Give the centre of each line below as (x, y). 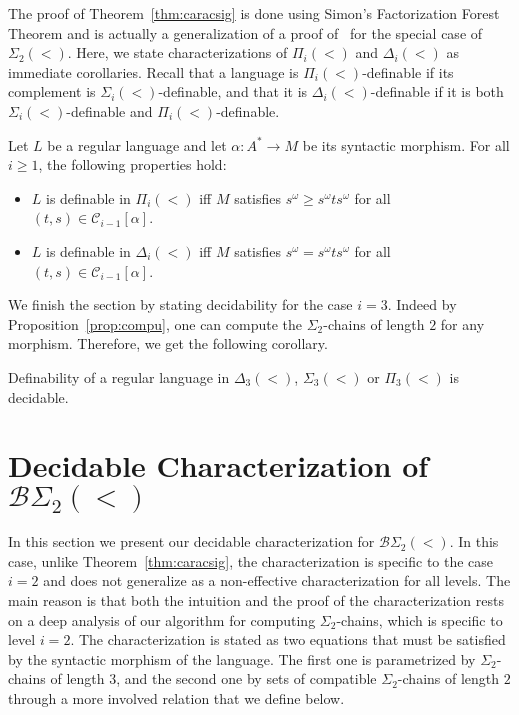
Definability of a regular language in (119, 376)
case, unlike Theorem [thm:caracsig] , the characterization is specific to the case (251, 560)
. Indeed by (422, 304)
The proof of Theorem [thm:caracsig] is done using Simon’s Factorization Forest (254, 13)
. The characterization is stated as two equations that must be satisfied (288, 639)
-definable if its (408, 71)
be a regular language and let (137, 144)
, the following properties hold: (132, 164)
